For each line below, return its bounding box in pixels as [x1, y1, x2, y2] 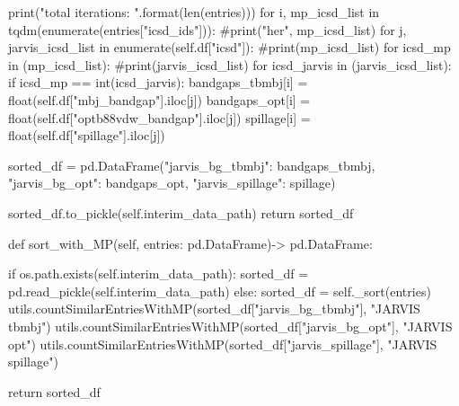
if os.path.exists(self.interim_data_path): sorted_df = [8, 264, 309, 283]
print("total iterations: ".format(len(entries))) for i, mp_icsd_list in [8, 3, 380, 21]
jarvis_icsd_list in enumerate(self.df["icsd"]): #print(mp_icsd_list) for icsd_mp [8, 38, 451, 57]
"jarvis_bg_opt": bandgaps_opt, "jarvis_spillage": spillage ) [8, 173, 336, 192]
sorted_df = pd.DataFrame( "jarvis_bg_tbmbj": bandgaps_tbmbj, [8, 155, 375, 174]
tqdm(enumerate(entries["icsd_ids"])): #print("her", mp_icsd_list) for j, [8, 20, 407, 39]
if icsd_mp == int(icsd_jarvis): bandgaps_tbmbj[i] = [8, 73, 308, 92]
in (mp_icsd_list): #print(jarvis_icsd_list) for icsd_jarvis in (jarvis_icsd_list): [8, 55, 452, 74]
